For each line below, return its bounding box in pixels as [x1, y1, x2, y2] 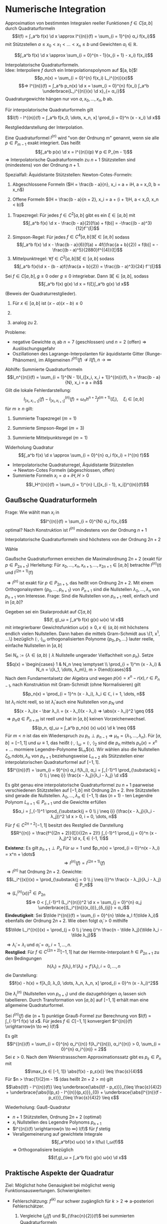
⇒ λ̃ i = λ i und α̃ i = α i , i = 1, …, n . [6, 941, 72, 949]
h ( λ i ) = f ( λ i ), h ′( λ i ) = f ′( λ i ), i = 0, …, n [47, 963, 121, 970]
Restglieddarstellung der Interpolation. [5, 124, 84, 130]
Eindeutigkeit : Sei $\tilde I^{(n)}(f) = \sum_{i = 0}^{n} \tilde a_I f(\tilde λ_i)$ [5, 913, 159, 918]
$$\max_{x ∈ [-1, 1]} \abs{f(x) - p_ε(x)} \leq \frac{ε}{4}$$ [24, 1068, 143, 1074]
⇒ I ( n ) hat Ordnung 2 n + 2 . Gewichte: [6, 868, 83, 875]
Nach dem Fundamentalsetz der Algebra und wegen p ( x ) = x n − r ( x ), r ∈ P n [5, 674, 160, 682]
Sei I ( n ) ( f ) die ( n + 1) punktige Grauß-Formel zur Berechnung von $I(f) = [5, 1012, 152, 1019]
